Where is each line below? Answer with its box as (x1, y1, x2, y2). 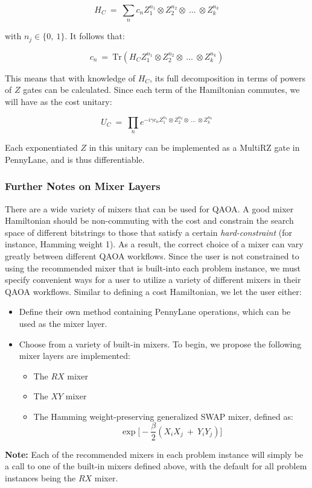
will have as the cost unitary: (5, 95, 112, 108)
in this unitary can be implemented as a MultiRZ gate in (89, 141, 300, 154)
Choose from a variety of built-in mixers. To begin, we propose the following (19, 337, 302, 350)
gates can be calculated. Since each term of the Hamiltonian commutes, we (23, 83, 300, 96)
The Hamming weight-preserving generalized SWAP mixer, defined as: (33, 410, 293, 422)
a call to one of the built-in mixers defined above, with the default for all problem (5, 460, 307, 472)
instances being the (5, 471, 76, 484)
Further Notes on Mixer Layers (5, 179, 161, 194)
